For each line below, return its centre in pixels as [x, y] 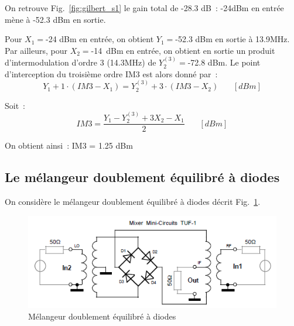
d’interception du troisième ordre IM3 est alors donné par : [111, 73]
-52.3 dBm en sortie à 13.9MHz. [233, 39]
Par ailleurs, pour [36, 50]
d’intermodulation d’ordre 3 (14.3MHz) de [81, 62]
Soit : [15, 105]
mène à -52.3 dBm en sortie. [55, 19]
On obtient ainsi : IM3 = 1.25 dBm [69, 145]
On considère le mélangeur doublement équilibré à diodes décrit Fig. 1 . [133, 202]
